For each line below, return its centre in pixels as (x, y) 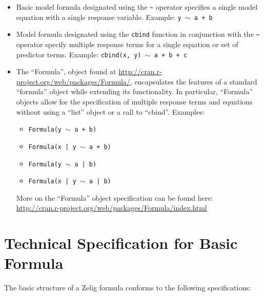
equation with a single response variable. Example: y (99, 17)
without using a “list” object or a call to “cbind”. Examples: (110, 111)
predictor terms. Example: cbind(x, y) (79, 54)
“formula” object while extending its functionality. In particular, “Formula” (135, 91)
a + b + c (171, 55)
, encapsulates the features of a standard (194, 81)
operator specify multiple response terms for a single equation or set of (127, 44)
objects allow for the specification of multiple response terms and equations (134, 101)
